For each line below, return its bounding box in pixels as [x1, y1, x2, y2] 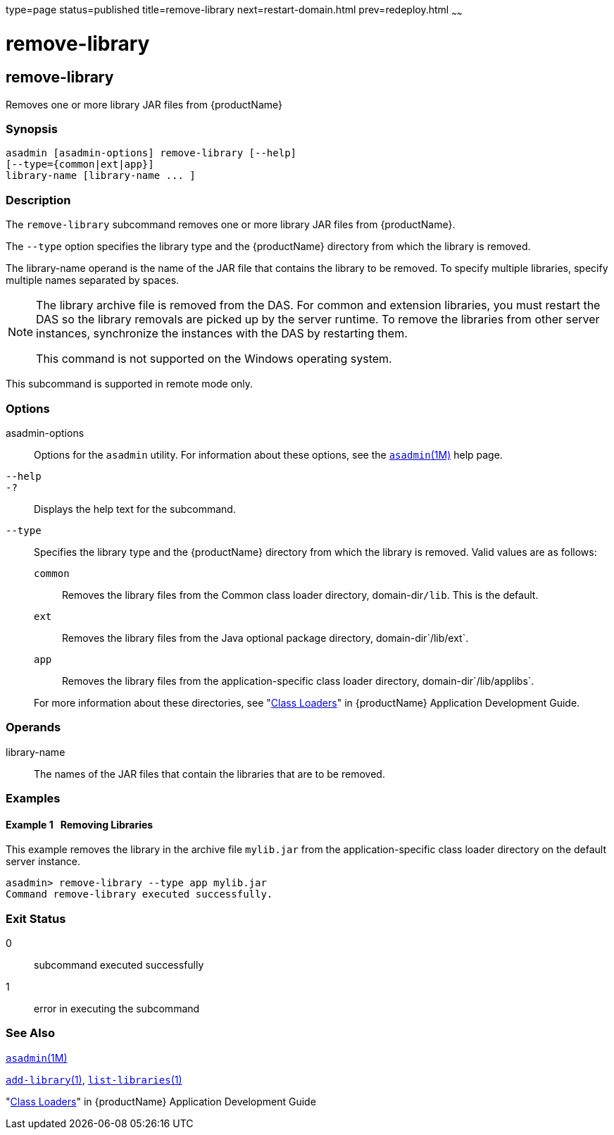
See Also [6, 1026, 55, 1041]
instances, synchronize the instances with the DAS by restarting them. [36, 326, 408, 341]
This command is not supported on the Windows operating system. [36, 352, 392, 366]
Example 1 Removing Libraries [6, 818, 153, 831]
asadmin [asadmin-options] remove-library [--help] [6, 147, 297, 159]
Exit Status [6, 911, 66, 926]
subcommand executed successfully [34, 959, 204, 972]
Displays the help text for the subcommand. [34, 502, 236, 515]
